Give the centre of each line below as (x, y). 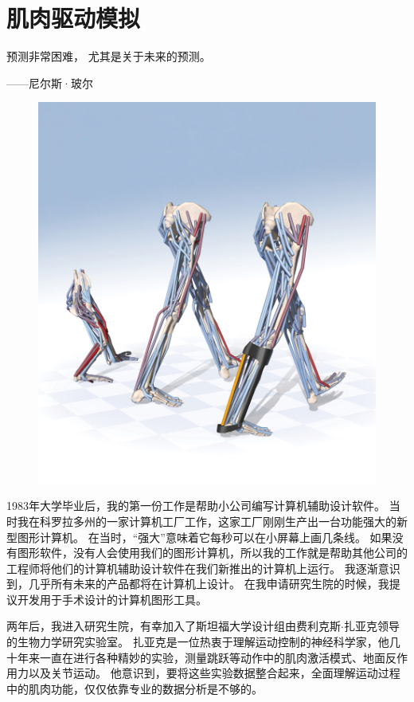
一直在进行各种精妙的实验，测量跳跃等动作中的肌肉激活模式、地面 (212, 657)
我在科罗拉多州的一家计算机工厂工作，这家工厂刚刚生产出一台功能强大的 (207, 521)
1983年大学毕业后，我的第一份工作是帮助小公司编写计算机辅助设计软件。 (196, 506)
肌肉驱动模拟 (74, 18)
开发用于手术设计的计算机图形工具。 (112, 599)
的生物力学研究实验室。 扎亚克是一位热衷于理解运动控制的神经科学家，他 (198, 642)
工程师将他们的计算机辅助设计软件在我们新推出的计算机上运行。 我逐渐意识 (203, 568)
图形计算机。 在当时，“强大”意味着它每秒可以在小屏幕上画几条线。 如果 (205, 537)
